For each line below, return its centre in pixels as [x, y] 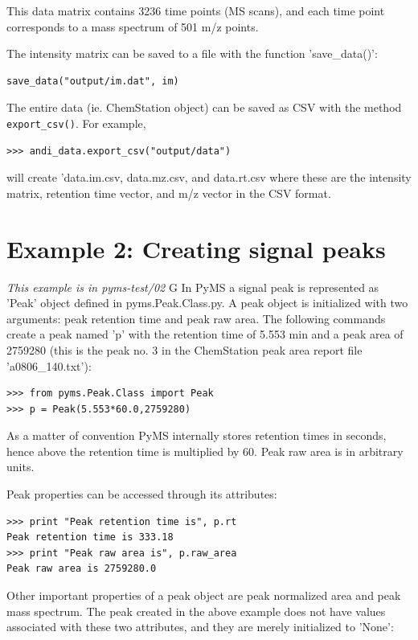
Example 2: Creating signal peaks [196, 248]
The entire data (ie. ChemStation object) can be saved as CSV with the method [204, 107]
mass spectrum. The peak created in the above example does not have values [196, 611]
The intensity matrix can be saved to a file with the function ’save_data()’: [192, 53]
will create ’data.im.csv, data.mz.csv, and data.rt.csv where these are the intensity [209, 177]
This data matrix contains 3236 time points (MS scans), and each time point [196, 10]
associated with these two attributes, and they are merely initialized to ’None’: [200, 627]
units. [20, 467]
